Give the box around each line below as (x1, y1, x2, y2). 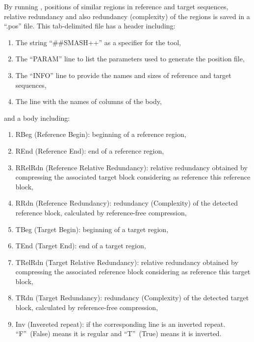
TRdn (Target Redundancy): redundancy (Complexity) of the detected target (15, 292, 249, 303)
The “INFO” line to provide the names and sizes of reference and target (15, 70, 231, 80)
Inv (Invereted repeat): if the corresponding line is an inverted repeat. (15, 318, 226, 329)
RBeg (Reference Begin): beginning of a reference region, (15, 129, 186, 139)
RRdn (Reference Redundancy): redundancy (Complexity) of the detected (15, 198, 238, 208)
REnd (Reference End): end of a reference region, (15, 145, 164, 156)
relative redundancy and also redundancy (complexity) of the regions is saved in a (4, 11, 250, 21)
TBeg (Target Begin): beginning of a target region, (15, 224, 169, 234)
